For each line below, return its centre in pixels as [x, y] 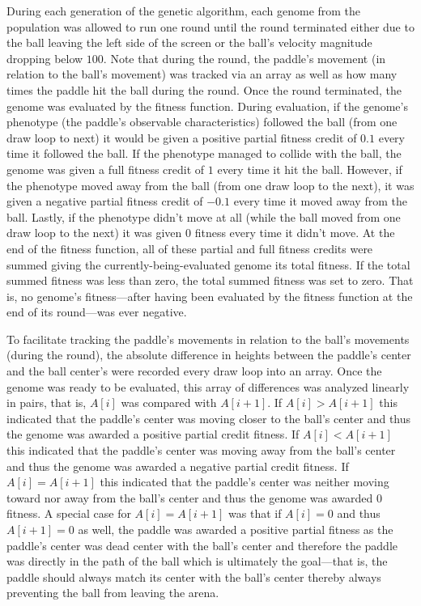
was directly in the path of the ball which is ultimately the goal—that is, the [197, 561]
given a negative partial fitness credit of [105, 201]
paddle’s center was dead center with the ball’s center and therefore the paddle [202, 545]
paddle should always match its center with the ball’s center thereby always [194, 576]
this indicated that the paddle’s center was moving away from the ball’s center [201, 450]
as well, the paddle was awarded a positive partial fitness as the [236, 529]
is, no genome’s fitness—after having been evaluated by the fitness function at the [210, 296]
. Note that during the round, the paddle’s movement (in [245, 58]
